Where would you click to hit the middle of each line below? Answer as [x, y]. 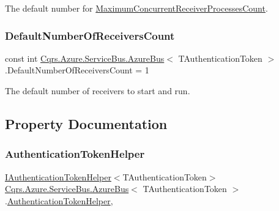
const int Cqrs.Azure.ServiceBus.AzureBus [85, 58]
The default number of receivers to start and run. [98, 91]
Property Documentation [86, 123]
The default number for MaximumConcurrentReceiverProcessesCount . [136, 8]
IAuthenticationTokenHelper [58, 176]
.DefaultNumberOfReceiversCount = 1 [77, 70]
